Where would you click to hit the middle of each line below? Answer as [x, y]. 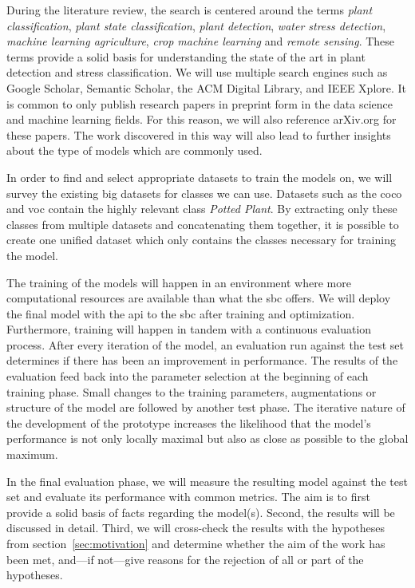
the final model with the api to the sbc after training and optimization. [181, 313]
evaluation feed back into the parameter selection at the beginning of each [188, 376]
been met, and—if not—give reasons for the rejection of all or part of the [185, 559]
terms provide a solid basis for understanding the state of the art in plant [186, 56]
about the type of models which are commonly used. [134, 150]
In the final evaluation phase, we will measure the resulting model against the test [207, 481]
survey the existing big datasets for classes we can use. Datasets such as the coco [204, 193]
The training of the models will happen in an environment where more [179, 282]
